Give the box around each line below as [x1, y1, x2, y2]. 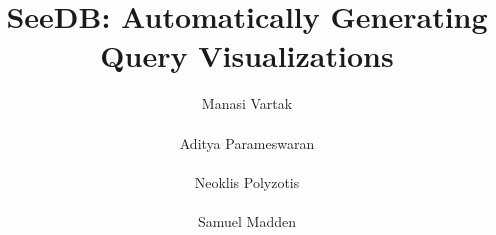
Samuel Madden [197, 210, 296, 231]
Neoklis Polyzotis [194, 171, 300, 192]
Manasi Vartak [201, 93, 293, 114]
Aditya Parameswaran [179, 132, 315, 153]
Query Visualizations [100, 35, 394, 76]
